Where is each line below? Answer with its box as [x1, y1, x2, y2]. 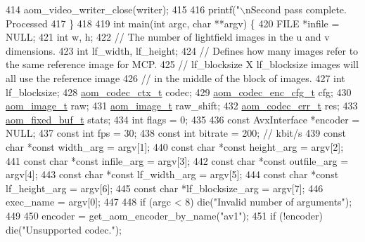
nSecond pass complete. [245, 2, 347, 16]
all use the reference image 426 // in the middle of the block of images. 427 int [6, 70, 345, 85]
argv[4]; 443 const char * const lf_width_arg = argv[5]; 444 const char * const [6, 167, 339, 182]
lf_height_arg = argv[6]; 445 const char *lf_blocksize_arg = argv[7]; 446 [6, 180, 324, 195]
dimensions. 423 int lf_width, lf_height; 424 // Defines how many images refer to [6, 43, 359, 58]
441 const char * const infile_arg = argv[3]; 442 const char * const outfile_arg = [6, 153, 349, 168]
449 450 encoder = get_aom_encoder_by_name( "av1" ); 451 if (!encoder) [6, 208, 323, 222]
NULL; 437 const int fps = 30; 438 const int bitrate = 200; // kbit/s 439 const [6, 126, 346, 140]
